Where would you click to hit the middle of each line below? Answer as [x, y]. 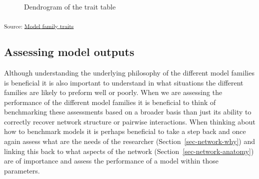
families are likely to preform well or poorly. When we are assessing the [113, 92]
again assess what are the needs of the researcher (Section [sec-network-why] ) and [129, 141]
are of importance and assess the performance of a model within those [111, 161]
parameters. [22, 170]
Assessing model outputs [69, 52]
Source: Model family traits [39, 26]
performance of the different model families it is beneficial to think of [110, 102]
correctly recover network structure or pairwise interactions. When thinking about [130, 121]
